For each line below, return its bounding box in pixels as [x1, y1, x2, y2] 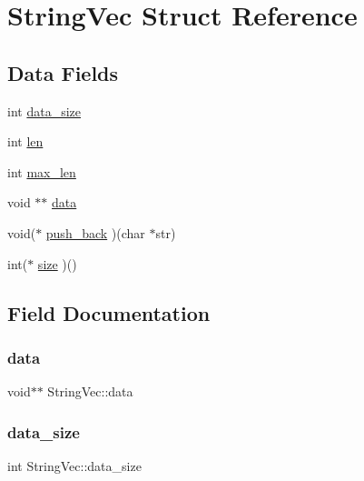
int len [7, 132, 44, 151]
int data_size [7, 101, 81, 120]
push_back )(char [45, 223, 145, 242]
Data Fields [7, 58, 119, 86]
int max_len [7, 162, 76, 181]
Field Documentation [7, 298, 211, 326]
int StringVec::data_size [7, 456, 142, 475]
